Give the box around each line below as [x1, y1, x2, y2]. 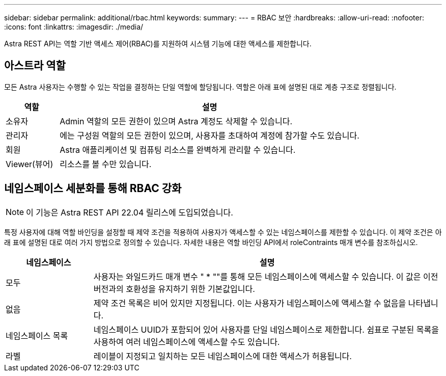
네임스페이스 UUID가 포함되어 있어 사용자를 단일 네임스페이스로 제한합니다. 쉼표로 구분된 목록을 [93, 324, 439, 335]
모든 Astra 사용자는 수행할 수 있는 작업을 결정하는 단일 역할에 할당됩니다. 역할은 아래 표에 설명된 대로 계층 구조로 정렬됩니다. [4, 82, 397, 91]
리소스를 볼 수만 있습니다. [60, 158, 152, 169]
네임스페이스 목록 [6, 330, 68, 341]
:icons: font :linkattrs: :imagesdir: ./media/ [4, 22, 144, 31]
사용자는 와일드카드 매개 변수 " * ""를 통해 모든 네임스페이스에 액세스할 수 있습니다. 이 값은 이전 [93, 271, 438, 282]
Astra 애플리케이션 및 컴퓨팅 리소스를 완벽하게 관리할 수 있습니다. [60, 144, 296, 155]
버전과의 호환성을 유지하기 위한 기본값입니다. [93, 283, 255, 294]
